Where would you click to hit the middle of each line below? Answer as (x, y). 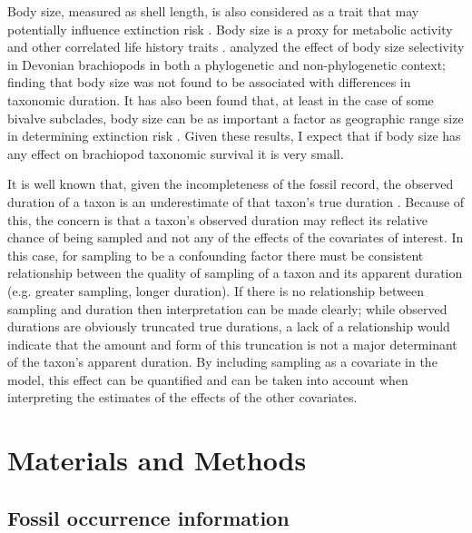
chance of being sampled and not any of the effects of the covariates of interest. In (236, 237)
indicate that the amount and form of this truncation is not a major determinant (232, 344)
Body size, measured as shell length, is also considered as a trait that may (213, 11)
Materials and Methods (157, 460)
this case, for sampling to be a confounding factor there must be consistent (216, 255)
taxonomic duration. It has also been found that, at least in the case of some (221, 99)
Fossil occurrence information (148, 517)
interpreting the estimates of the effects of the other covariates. (182, 397)
